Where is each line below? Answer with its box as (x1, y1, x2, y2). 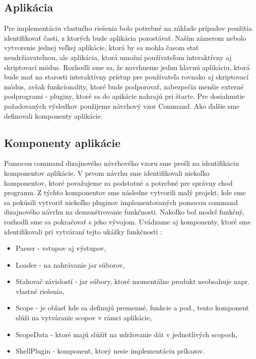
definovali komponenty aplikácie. (4, 110, 103, 121)
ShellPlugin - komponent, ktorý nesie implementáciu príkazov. (15, 346, 205, 356)
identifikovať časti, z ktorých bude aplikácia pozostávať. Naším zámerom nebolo (4, 32, 246, 43)
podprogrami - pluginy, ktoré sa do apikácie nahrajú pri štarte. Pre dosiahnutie (4, 91, 245, 101)
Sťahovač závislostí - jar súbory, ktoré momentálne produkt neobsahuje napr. (15, 276, 250, 287)
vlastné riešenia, (15, 286, 64, 296)
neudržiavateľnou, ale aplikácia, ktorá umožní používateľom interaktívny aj (4, 52, 232, 62)
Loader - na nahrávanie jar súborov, (15, 259, 125, 270)
